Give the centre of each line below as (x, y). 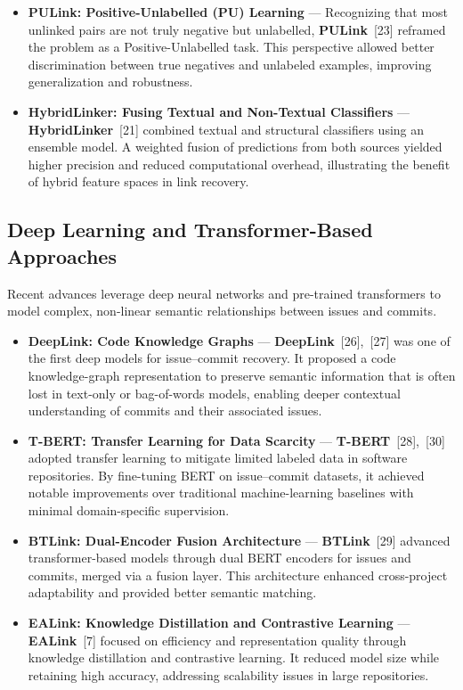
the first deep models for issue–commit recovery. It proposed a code (212, 358)
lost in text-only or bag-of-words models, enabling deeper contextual (214, 393)
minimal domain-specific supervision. (129, 510)
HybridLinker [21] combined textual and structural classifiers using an (226, 129)
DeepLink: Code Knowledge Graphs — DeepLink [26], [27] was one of (239, 340)
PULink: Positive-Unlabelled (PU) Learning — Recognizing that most (238, 12)
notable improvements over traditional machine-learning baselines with (221, 493)
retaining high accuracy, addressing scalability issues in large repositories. (228, 674)
